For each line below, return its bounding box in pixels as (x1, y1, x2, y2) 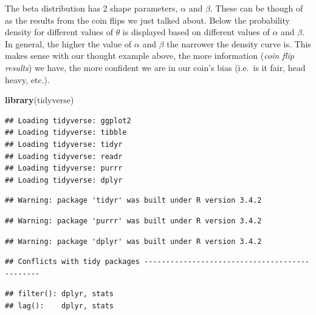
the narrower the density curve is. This (167, 37, 311, 50)
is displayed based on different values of (122, 25, 270, 38)
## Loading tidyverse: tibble (5, 128, 127, 137)
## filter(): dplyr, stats (5, 290, 114, 299)
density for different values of (5, 25, 113, 38)
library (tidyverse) (5, 93, 74, 106)
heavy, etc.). (5, 73, 50, 86)
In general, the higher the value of (5, 37, 132, 50)
